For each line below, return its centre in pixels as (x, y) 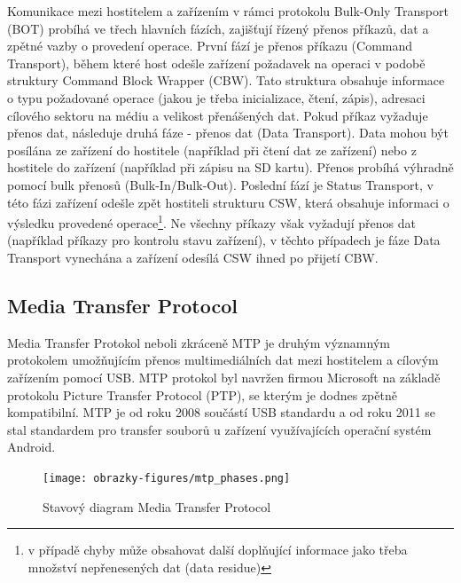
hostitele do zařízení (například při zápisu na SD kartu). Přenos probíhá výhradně (230, 167)
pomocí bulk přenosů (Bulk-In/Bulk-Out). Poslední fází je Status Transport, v (220, 184)
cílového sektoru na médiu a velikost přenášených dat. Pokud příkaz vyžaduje (218, 115)
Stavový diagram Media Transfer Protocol (157, 506)
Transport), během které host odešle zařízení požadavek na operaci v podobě (216, 63)
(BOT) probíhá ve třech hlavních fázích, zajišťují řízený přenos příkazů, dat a (218, 28)
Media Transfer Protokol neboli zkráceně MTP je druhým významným (199, 342)
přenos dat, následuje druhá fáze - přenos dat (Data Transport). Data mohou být (228, 133)
